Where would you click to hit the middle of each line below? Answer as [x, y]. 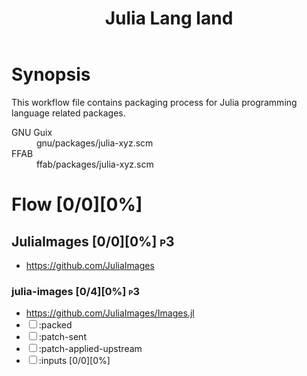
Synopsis [51, 74]
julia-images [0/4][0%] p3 [75, 291]
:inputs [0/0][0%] [74, 361]
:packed [55, 325]
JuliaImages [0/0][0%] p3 [93, 241]
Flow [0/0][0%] [77, 204]
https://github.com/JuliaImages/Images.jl [110, 313]
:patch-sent [62, 337]
